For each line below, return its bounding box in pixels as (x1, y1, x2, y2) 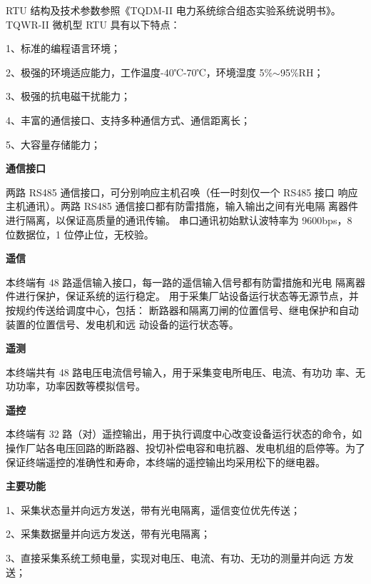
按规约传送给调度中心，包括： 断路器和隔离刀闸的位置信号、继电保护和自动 (6, 302, 359, 317)
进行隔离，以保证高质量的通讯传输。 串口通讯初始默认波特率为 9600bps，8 (6, 212, 352, 227)
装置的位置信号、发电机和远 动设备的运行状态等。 (6, 316, 239, 331)
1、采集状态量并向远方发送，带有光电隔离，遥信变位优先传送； (6, 502, 300, 517)
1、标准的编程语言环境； (6, 41, 121, 56)
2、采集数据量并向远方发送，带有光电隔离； (6, 526, 210, 541)
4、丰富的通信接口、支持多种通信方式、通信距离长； (6, 112, 250, 127)
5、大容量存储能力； (6, 136, 101, 151)
